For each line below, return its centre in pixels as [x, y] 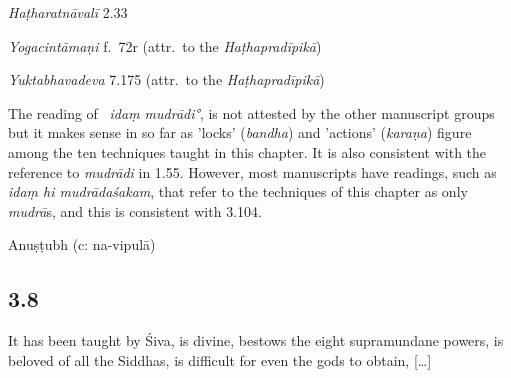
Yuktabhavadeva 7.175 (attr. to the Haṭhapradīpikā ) [166, 79]
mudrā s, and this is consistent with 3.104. [135, 210]
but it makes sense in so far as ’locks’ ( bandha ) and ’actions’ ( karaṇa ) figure [240, 132]
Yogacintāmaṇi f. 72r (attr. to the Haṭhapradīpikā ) [165, 45]
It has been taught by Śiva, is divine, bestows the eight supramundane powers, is [256, 340]
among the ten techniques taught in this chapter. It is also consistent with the [247, 151]
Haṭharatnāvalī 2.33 [68, 12]
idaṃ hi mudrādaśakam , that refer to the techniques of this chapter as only [238, 191]
